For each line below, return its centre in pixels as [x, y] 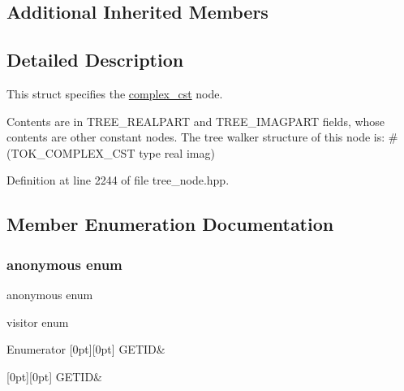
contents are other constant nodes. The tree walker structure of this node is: [196, 137]
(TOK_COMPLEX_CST [71, 152]
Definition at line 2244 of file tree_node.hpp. [118, 180]
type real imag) [177, 152]
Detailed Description [95, 60]
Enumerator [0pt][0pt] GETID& [86, 349]
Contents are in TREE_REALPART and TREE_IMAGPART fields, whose [196, 121]
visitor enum [38, 321]
